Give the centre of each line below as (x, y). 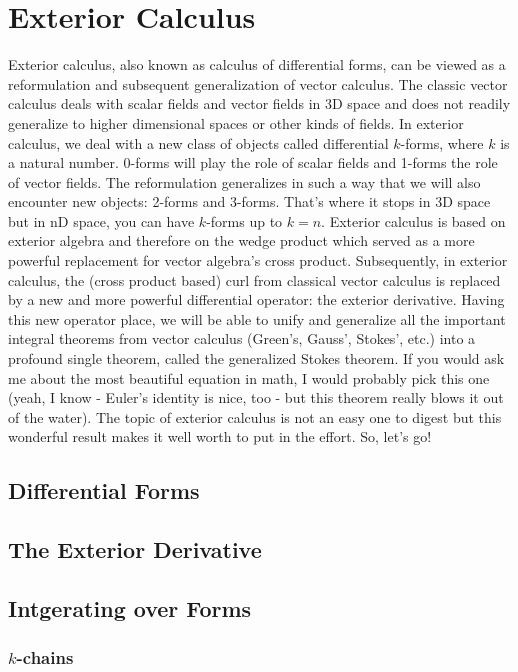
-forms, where (442, 142)
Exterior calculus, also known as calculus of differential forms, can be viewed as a (257, 64)
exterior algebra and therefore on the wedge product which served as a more (241, 240)
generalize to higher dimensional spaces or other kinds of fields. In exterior (236, 122)
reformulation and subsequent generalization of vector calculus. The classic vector (258, 83)
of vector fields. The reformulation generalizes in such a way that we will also (244, 181)
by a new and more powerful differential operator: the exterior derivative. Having (256, 299)
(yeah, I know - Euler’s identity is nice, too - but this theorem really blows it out (256, 397)
